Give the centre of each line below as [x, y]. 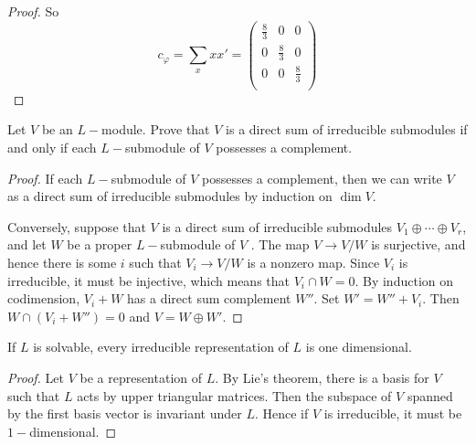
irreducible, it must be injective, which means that [149, 280]
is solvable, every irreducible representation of [161, 347]
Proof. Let [36, 377]
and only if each [52, 147]
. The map [280, 244]
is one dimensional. [359, 347]
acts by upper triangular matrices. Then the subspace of [234, 395]
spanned [430, 395]
